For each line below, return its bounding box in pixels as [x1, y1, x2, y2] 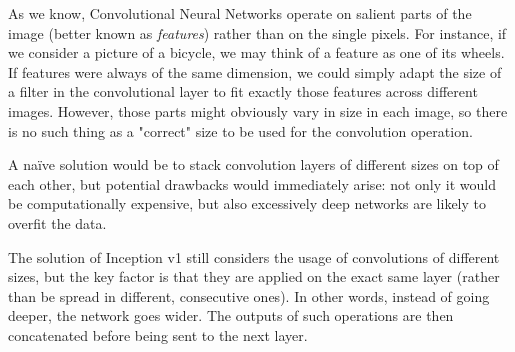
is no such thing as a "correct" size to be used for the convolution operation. [8, 120, 473, 141]
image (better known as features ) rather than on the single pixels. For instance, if [8, 22, 507, 43]
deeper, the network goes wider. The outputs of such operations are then [8, 305, 454, 326]
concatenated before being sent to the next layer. [8, 324, 308, 345]
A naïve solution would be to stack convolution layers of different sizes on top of [8, 154, 499, 175]
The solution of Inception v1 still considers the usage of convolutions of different [8, 246, 500, 267]
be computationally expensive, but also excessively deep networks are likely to [8, 193, 486, 214]
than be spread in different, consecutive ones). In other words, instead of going [8, 285, 490, 306]
